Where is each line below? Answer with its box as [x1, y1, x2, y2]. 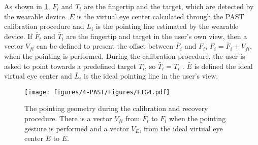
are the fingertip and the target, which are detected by [84, 1, 254, 11]
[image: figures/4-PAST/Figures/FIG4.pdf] [24, 88, 170, 96]
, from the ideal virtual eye [139, 123, 223, 133]
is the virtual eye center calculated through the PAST [77, 11, 244, 21]
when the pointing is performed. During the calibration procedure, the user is [4, 50, 245, 61]
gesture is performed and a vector [24, 123, 129, 133]
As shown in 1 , [4, 1, 50, 11]
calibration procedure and [4, 21, 84, 31]
